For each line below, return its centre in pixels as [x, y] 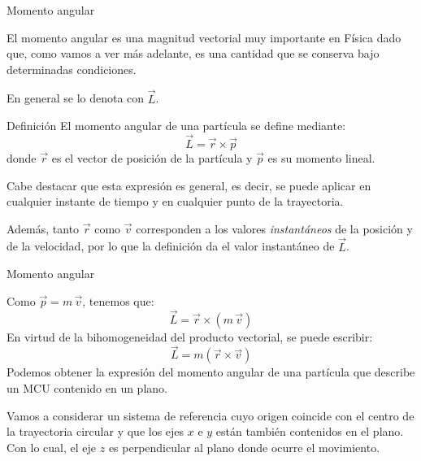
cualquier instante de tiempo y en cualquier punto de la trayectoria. [175, 201]
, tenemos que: [118, 300]
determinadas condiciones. [72, 69]
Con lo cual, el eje [52, 447]
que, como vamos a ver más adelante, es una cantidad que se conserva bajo [193, 53]
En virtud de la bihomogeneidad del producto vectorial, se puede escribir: [190, 336]
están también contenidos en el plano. [310, 431]
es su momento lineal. [321, 158]
